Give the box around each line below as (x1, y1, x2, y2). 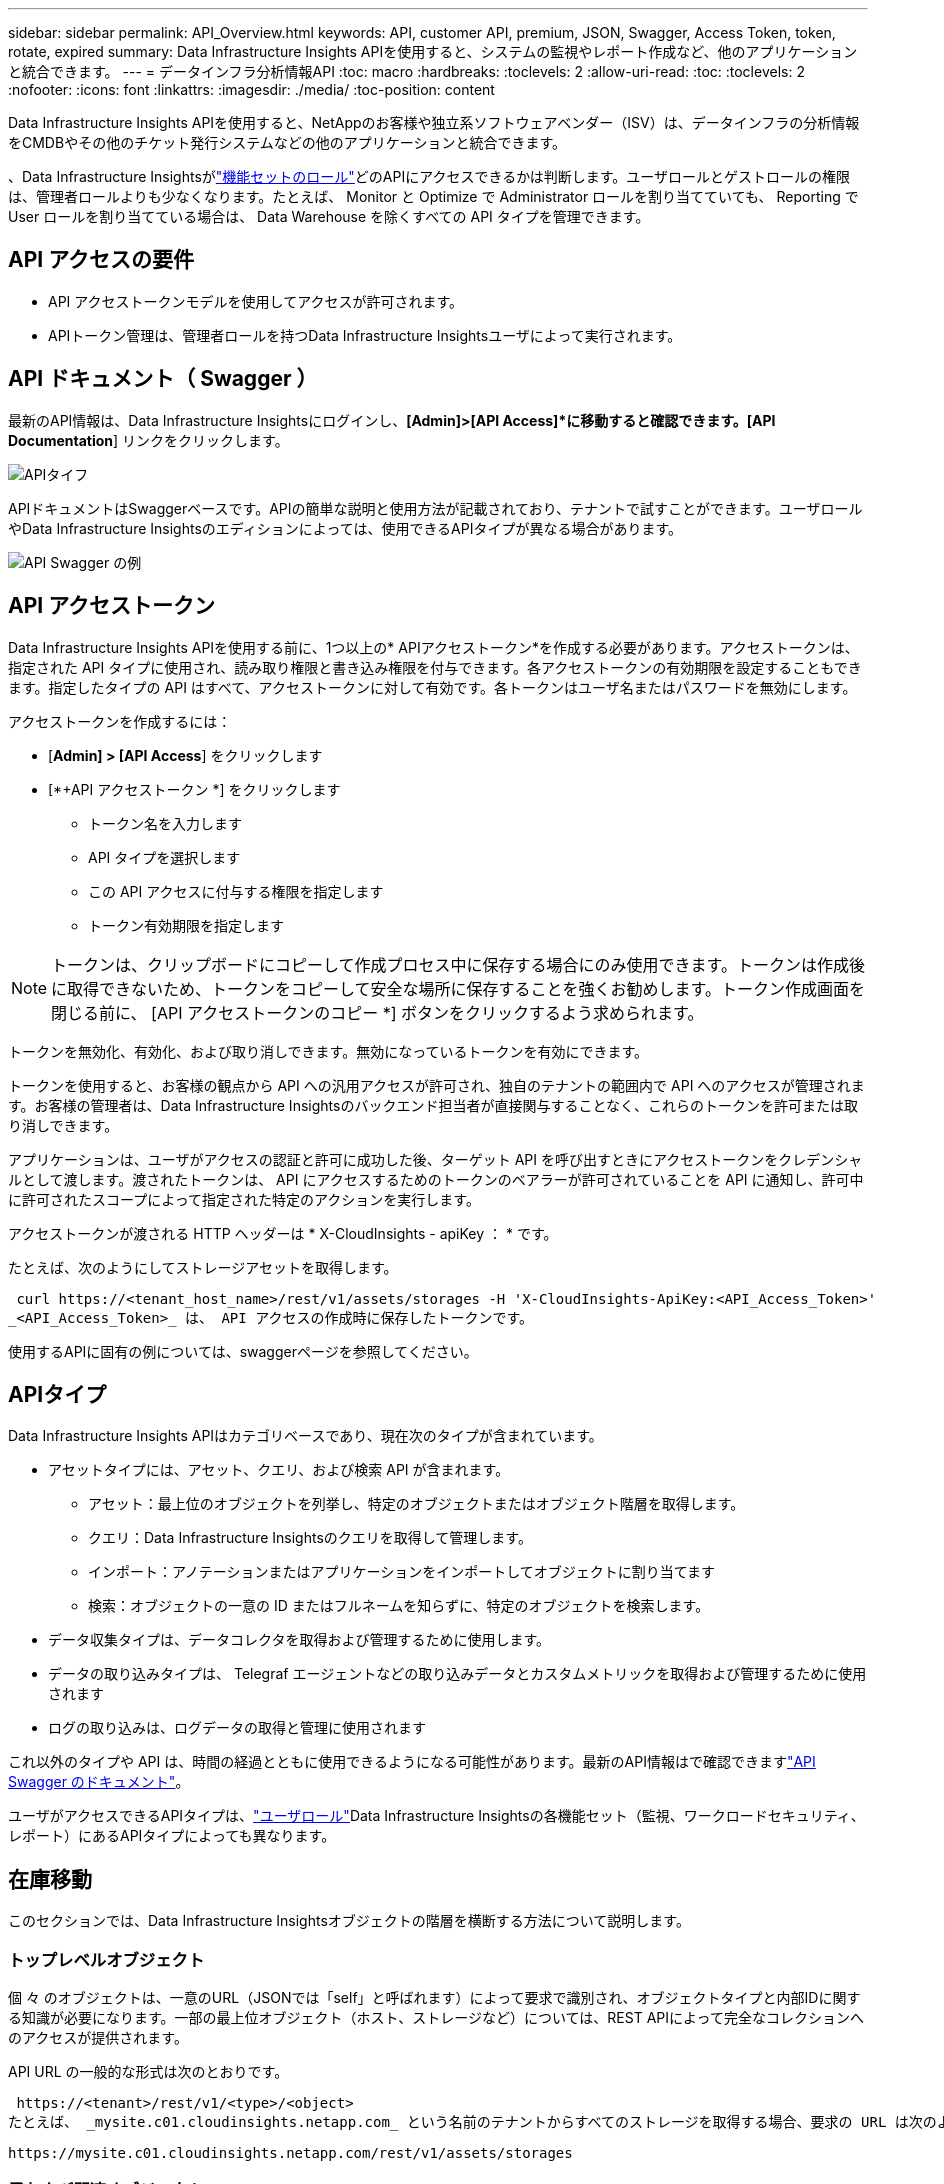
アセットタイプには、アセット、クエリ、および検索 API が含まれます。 (48, 1461, 510, 1479)
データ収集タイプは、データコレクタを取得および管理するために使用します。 (48, 1631, 551, 1649)
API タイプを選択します (88, 848, 241, 866)
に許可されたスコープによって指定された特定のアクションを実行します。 (8, 1190, 480, 1208)
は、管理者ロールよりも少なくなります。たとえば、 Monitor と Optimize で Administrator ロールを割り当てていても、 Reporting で (8, 188, 859, 205)
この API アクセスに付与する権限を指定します (88, 882, 384, 900)
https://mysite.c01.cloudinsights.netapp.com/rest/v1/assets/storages (8, 2144, 573, 2161)
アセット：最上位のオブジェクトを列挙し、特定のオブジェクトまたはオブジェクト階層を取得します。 (88, 1495, 745, 1513)
